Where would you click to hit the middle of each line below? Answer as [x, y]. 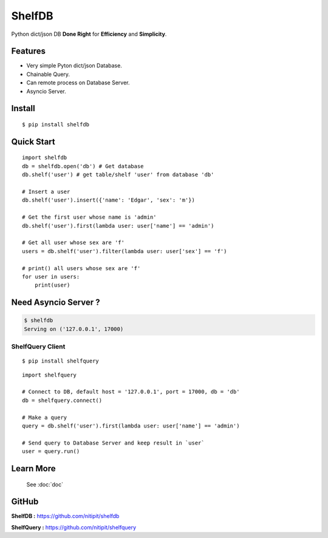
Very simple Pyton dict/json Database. [74, 66]
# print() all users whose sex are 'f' [81, 268]
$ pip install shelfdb [56, 125]
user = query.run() [51, 451]
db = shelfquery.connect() [62, 400]
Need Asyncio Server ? [56, 303]
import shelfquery [50, 375]
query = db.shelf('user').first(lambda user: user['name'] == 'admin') [131, 426]
